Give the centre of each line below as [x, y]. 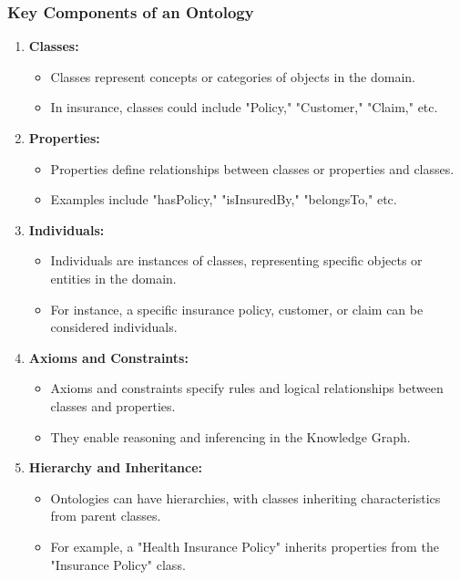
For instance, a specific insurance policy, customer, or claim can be [237, 309]
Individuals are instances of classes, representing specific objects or [236, 260]
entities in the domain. [113, 278]
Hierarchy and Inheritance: [115, 467]
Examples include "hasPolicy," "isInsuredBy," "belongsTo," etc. [224, 199]
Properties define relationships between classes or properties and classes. [252, 168]
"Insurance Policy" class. [118, 564]
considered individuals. [114, 327]
